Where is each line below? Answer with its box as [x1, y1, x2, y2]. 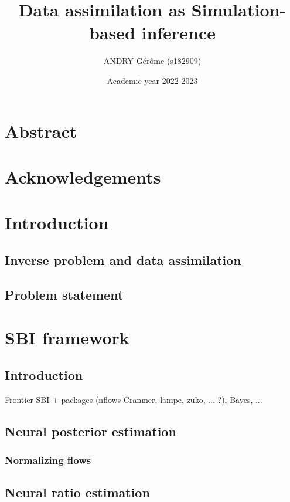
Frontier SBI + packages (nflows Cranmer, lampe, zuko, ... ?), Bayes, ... [5, 393, 262, 405]
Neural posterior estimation [5, 422, 176, 440]
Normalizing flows [5, 452, 91, 467]
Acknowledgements [5, 164, 161, 188]
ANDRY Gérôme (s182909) [103, 55, 202, 67]
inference [141, 21, 216, 45]
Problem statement [5, 285, 124, 303]
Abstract [5, 118, 77, 143]
